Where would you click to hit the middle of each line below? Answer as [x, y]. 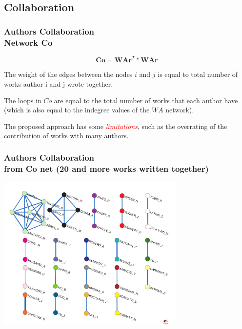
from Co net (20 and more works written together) [106, 168]
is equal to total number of [198, 74]
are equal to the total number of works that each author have [146, 100]
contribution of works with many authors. [66, 136]
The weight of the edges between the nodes [68, 74]
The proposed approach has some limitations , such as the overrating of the [116, 126]
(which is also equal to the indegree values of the [77, 110]
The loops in [23, 100]
